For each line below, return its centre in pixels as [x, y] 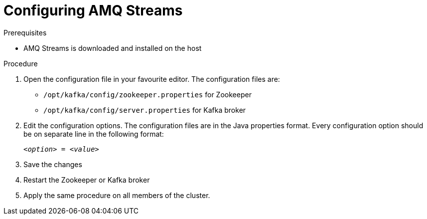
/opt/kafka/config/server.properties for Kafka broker [145, 110]
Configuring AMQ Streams [93, 10]
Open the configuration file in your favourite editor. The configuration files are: [152, 79]
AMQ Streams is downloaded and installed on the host [113, 48]
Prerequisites [25, 32]
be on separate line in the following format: [94, 134]
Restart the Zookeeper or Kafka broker [87, 180]
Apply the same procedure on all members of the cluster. [117, 195]
